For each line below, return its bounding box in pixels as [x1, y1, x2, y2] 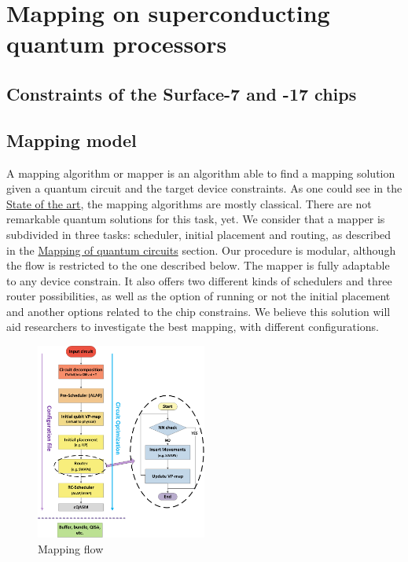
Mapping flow [38, 540, 104, 556]
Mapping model [6, 127, 137, 152]
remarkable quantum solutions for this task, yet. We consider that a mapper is [6, 211, 385, 227]
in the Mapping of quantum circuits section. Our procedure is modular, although [6, 241, 396, 258]
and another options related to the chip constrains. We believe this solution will [6, 303, 391, 319]
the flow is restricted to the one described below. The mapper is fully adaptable [6, 257, 390, 274]
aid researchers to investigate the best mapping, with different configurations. [6, 318, 379, 335]
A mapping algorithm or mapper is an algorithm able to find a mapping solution [6, 164, 395, 181]
